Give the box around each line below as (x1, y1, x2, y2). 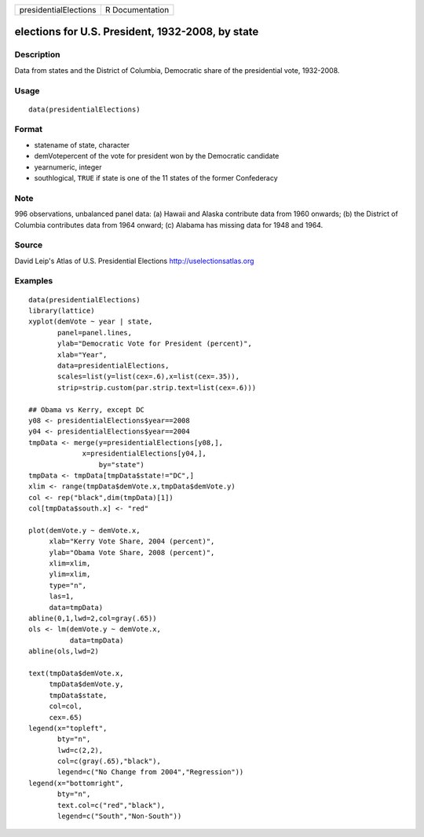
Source (14, 239, 43, 250)
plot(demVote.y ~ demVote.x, (28, 526, 141, 535)
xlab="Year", (57, 350, 108, 359)
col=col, (49, 702, 82, 711)
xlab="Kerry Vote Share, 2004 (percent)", (49, 537, 215, 546)
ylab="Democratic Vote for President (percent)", (57, 339, 253, 349)
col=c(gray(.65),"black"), (57, 757, 161, 766)
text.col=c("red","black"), (57, 801, 166, 810)
